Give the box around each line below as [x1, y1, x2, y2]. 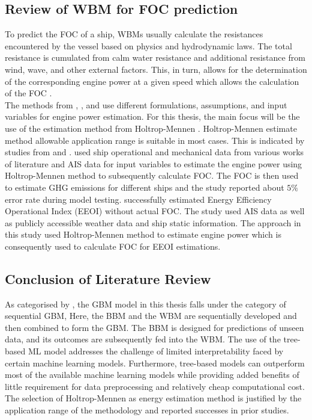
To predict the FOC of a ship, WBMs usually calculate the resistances [5, 28, 263, 40]
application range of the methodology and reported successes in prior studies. [5, 404, 289, 416]
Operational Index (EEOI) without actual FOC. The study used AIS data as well [5, 205, 305, 217]
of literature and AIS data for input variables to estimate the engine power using [5, 157, 302, 170]
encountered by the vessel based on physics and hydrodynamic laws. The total [5, 39, 292, 52]
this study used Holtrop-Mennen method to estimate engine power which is [5, 228, 281, 241]
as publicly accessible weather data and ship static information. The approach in [5, 216, 301, 229]
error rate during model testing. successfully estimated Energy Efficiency [5, 193, 272, 205]
